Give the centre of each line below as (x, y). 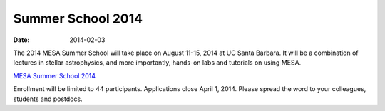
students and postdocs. (48, 99)
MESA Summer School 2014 (55, 75)
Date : (21, 40)
